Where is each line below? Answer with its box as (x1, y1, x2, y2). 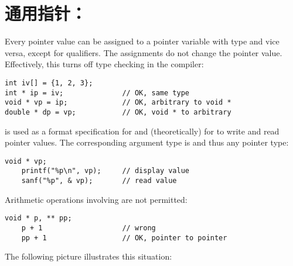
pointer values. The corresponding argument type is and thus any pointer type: (5, 136, 289, 148)
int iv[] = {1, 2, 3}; (5, 78, 93, 87)
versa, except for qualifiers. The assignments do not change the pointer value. (5, 46, 282, 58)
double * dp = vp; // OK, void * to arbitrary (5, 108, 231, 116)
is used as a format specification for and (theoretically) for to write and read (5, 125, 280, 137)
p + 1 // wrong (21, 223, 156, 232)
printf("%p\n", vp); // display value (21, 167, 189, 175)
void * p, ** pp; (5, 214, 72, 223)
